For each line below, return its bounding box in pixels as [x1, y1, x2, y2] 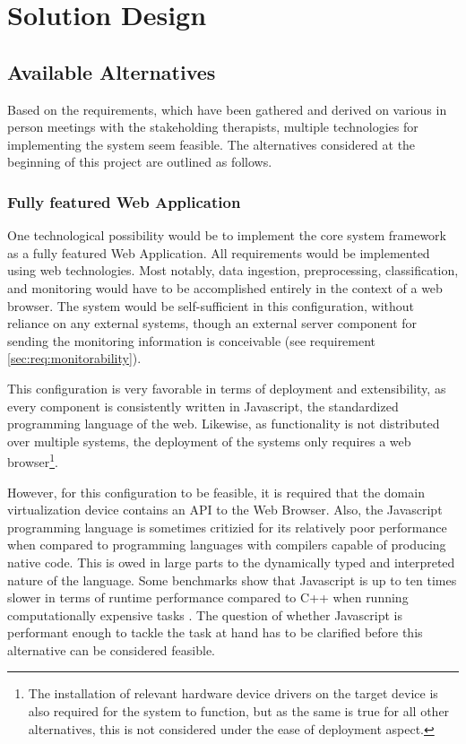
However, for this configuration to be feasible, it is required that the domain [7, 482, 425, 501]
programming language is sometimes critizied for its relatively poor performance [7, 517, 447, 536]
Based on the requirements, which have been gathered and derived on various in [7, 99, 447, 118]
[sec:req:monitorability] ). [7, 349, 142, 368]
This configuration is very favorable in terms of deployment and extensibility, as [7, 378, 446, 397]
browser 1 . [7, 450, 58, 471]
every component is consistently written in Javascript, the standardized [7, 396, 399, 415]
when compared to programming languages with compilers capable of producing [7, 535, 446, 554]
